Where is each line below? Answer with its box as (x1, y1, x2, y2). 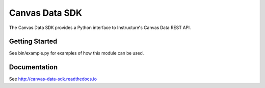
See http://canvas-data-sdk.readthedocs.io (9, 76, 97, 82)
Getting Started (9, 37, 57, 46)
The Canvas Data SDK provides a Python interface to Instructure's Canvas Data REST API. (9, 25, 191, 30)
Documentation (9, 63, 58, 71)
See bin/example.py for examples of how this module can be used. (9, 50, 144, 56)
